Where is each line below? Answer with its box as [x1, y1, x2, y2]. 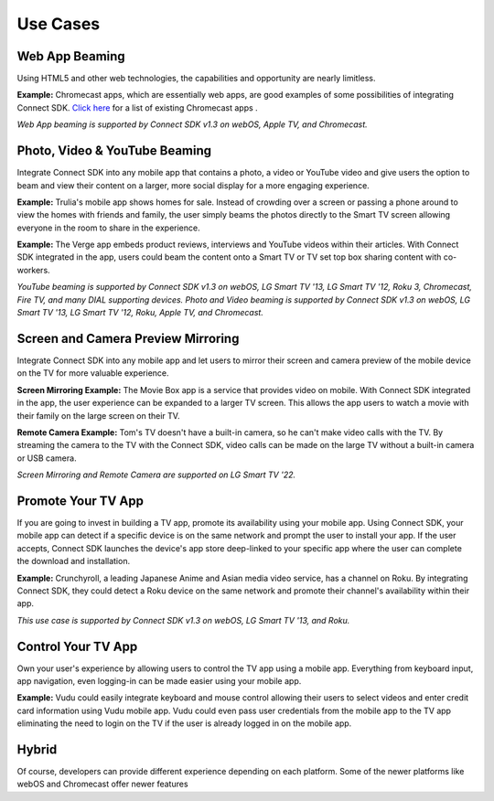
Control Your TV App [16, 638, 138, 654]
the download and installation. [16, 556, 131, 567]
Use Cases [16, 14, 101, 34]
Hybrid [16, 742, 58, 757]
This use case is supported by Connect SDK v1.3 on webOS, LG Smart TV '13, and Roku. [16, 614, 350, 625]
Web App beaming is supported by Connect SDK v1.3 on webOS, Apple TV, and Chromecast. [16, 119, 368, 130]
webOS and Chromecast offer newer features [16, 778, 188, 790]
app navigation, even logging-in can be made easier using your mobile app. [16, 676, 302, 687]
